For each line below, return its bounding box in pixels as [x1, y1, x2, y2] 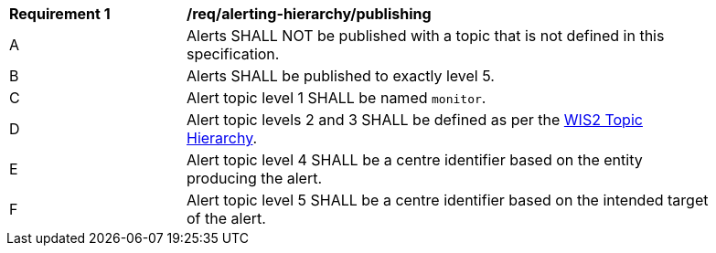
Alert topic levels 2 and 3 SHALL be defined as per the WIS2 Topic [187, 111, 643, 129]
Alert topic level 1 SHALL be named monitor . [187, 89, 486, 107]
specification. [187, 45, 280, 63]
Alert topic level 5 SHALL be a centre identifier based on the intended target [187, 191, 709, 209]
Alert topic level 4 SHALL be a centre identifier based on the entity [187, 151, 643, 169]
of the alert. [187, 209, 266, 227]
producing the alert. [187, 169, 323, 187]
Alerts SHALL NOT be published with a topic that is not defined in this [187, 26, 665, 45]
